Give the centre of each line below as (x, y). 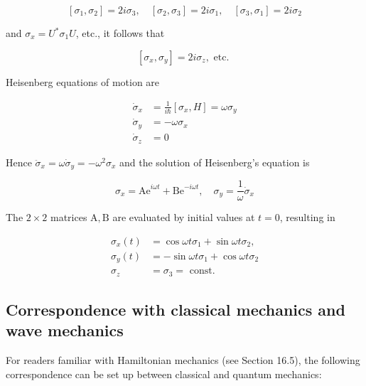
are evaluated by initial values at (184, 217)
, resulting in (307, 217)
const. (202, 271)
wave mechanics (65, 330)
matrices (69, 217)
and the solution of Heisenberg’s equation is (214, 162)
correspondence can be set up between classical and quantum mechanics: (164, 374)
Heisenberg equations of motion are (83, 81)
